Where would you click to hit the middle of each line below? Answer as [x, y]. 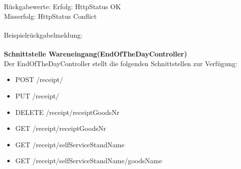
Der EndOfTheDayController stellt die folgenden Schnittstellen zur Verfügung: [121, 63]
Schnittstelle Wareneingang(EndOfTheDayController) [96, 54]
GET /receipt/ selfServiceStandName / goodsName [89, 161]
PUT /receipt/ [37, 95]
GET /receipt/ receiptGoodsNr [61, 128]
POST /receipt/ [39, 79]
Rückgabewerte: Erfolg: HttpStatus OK [63, 7]
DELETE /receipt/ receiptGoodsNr [67, 112]
